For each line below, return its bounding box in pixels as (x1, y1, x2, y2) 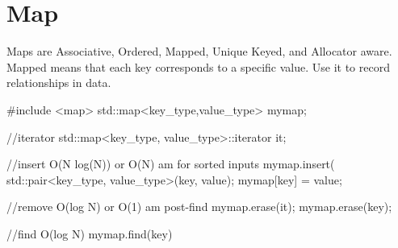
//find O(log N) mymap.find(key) (6, 225, 173, 242)
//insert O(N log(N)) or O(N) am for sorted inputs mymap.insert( (6, 155, 335, 172)
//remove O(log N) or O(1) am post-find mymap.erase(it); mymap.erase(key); (6, 198, 392, 215)
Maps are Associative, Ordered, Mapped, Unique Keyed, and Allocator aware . (6, 43, 392, 60)
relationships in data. (6, 74, 111, 91)
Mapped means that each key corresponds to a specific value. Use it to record (6, 58, 390, 75)
